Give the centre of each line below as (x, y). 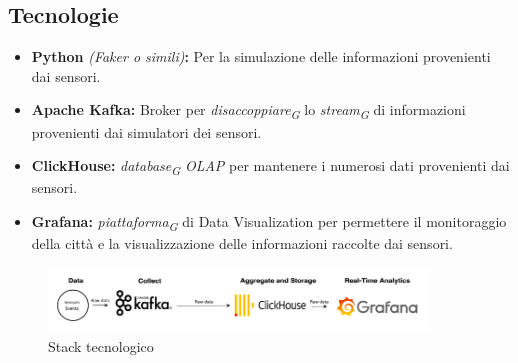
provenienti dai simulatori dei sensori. (146, 131)
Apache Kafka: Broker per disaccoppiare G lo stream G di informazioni (248, 111)
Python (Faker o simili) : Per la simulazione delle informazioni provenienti (261, 56)
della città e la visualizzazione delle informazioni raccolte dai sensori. (242, 242)
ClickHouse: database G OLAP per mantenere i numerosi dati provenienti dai (270, 166)
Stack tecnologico (101, 345)
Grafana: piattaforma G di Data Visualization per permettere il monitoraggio (269, 222)
